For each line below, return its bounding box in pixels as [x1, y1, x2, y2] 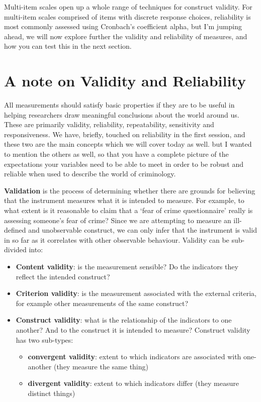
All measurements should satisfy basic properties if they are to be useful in [4, 99, 235, 110]
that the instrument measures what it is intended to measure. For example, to [4, 195, 244, 206]
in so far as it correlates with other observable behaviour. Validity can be [4, 234, 229, 245]
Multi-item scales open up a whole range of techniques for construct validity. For [4, 2, 252, 12]
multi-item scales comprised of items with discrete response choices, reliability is [4, 11, 251, 22]
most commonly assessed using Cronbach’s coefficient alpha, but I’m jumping [4, 21, 242, 32]
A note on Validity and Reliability [4, 70, 246, 91]
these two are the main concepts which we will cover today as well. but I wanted [4, 139, 252, 149]
